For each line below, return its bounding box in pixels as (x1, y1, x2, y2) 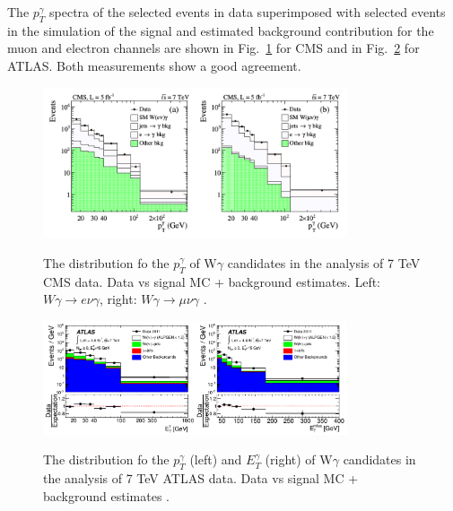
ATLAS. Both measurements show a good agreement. (7, 56, 301, 74)
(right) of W (265, 450, 333, 469)
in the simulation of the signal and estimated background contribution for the (7, 21, 434, 39)
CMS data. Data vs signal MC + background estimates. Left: (43, 272, 381, 290)
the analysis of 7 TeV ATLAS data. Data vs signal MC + (43, 469, 359, 488)
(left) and (189, 450, 242, 469)
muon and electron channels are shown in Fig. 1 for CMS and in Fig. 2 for (7, 39, 420, 57)
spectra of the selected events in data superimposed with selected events (49, 3, 446, 21)
